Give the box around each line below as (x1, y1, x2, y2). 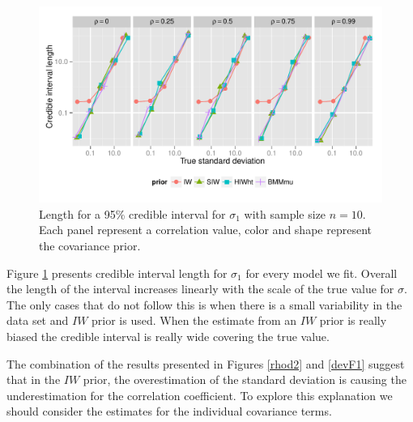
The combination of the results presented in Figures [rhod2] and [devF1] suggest (6, 355, 405, 372)
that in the (6, 371, 61, 388)
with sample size (244, 205, 326, 222)
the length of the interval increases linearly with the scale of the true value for (6, 280, 394, 297)
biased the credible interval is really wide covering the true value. (6, 327, 330, 344)
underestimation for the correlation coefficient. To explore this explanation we (6, 386, 393, 403)
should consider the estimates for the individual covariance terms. (6, 403, 332, 420)
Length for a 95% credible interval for (39, 205, 226, 222)
